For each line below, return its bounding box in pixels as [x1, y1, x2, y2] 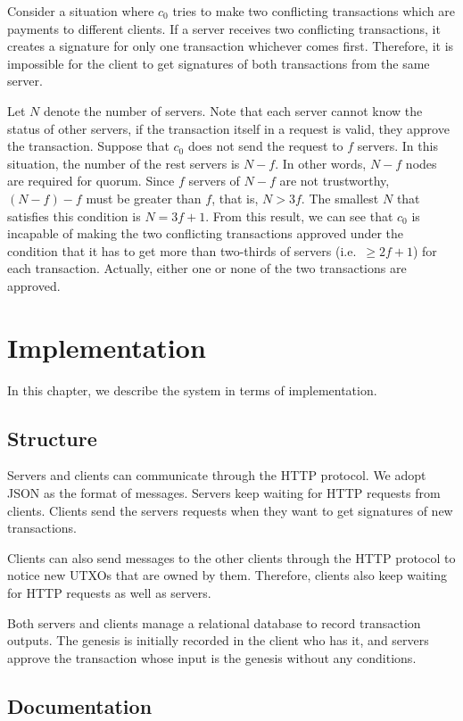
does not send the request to [187, 137, 343, 155]
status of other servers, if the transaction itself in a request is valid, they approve [7, 119, 450, 137]
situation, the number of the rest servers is [7, 153, 240, 172]
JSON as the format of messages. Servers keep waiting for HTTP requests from [7, 484, 441, 502]
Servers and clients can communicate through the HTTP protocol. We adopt [7, 466, 426, 485]
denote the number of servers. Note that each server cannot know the [43, 101, 423, 120]
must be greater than [86, 188, 202, 207]
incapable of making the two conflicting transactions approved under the [7, 224, 404, 243]
